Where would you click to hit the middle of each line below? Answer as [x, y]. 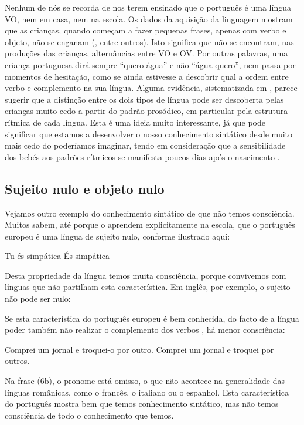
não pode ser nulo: [38, 298]
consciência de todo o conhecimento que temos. [89, 415]
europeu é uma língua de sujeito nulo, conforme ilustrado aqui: [117, 236]
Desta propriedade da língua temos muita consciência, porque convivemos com [146, 275]
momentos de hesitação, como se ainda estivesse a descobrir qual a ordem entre [147, 76]
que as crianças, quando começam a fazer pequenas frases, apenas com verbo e [146, 30]
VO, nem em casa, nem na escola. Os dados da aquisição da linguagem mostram [149, 18]
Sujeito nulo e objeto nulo [85, 188]
